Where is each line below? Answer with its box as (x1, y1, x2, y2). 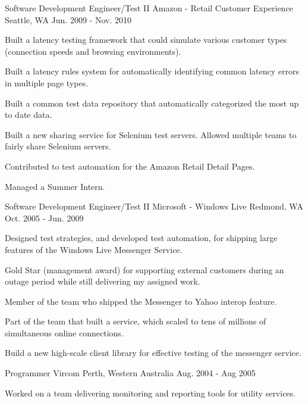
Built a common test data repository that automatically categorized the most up (5, 96, 299, 109)
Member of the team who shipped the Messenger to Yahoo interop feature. (5, 295, 277, 307)
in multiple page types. (5, 76, 89, 89)
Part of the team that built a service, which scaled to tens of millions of (5, 315, 266, 327)
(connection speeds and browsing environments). (5, 45, 181, 57)
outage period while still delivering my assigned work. (5, 275, 200, 288)
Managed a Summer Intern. (5, 180, 105, 192)
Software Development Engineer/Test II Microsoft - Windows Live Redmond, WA (5, 200, 303, 213)
